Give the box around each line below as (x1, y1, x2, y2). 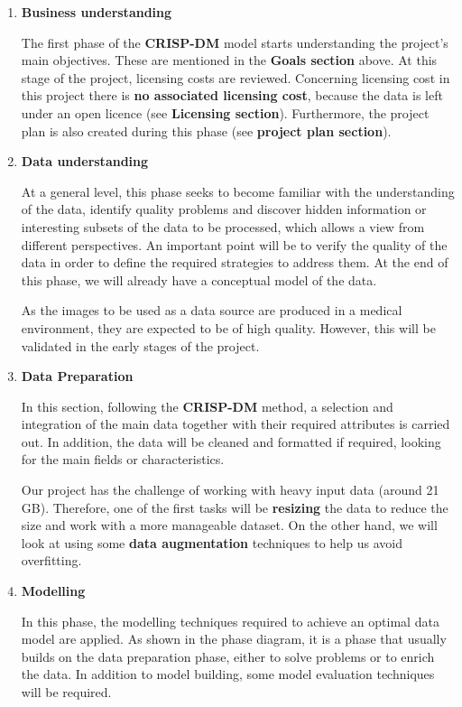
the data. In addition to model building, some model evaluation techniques (21, 665, 435, 684)
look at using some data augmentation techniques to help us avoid (21, 533, 402, 552)
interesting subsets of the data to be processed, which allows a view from (21, 217, 425, 236)
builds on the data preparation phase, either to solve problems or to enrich (21, 647, 435, 665)
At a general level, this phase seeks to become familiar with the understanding (21, 181, 455, 200)
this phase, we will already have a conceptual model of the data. (21, 270, 377, 289)
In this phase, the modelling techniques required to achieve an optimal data (21, 611, 439, 630)
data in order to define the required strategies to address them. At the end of (21, 253, 448, 272)
